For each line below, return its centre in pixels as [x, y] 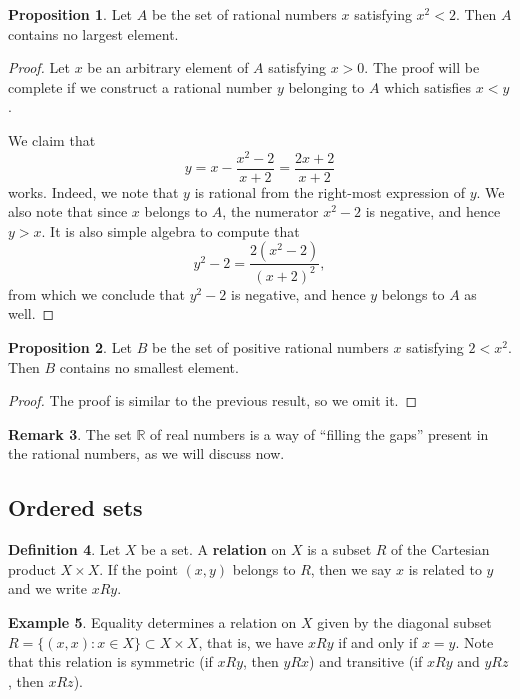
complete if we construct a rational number [140, 86]
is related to [445, 568]
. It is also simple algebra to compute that [170, 230]
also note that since [68, 211]
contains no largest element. [93, 33]
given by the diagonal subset [404, 622]
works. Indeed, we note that [93, 191]
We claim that [52, 139]
